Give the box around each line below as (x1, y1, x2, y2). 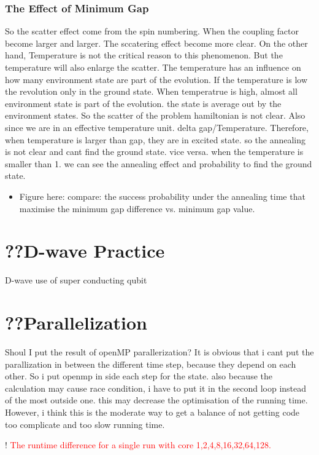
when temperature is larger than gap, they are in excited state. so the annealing (5, 133, 306, 146)
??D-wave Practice (5, 238, 165, 263)
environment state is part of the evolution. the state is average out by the (5, 97, 282, 109)
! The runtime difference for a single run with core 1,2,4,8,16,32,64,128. (5, 438, 271, 451)
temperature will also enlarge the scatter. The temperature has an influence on (5, 61, 301, 73)
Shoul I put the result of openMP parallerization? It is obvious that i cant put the (5, 345, 314, 358)
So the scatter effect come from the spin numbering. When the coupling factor (5, 25, 299, 38)
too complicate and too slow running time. (5, 417, 165, 430)
